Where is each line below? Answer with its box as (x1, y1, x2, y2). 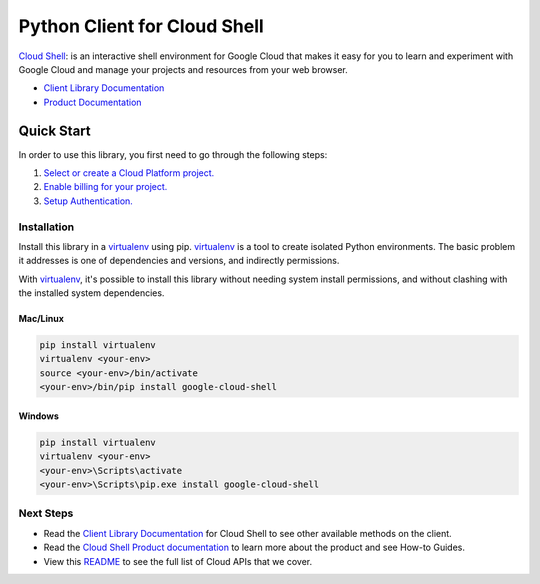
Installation (18, 220, 75, 234)
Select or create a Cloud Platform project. (43, 167, 215, 179)
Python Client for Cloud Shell (18, 15, 264, 37)
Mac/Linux (18, 313, 65, 325)
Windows (18, 410, 59, 422)
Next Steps (18, 506, 74, 520)
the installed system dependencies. (18, 287, 165, 299)
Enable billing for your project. (43, 181, 168, 193)
